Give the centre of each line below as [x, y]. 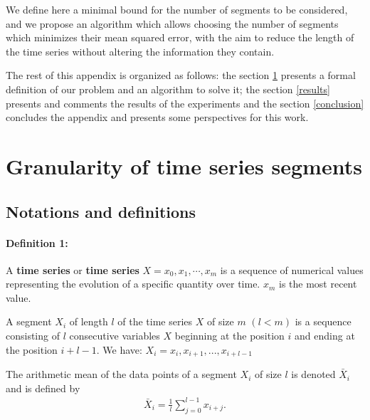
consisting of [33, 336]
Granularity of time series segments [184, 166]
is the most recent [318, 284]
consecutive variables [115, 336]
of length [89, 321]
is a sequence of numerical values [292, 269]
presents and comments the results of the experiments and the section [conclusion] [185, 103]
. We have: [119, 349]
